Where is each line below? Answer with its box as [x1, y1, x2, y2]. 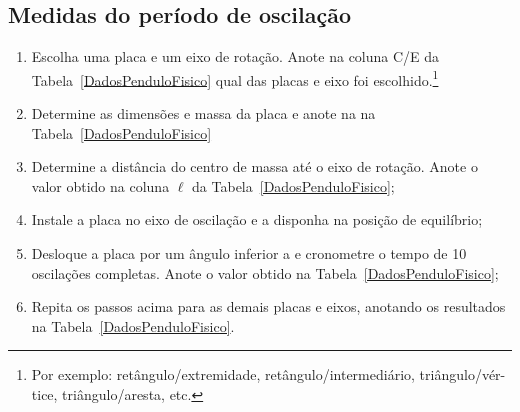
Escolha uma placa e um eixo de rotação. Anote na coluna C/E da [31, 46, 440, 67]
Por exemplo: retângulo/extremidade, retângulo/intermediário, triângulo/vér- [31, 364, 506, 385]
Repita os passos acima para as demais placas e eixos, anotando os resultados [31, 296, 506, 317]
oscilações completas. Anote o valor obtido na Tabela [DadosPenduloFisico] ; [31, 262, 499, 283]
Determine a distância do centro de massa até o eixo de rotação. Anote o [31, 156, 478, 177]
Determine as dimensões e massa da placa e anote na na [31, 103, 376, 124]
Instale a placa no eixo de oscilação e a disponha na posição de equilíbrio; [31, 209, 483, 230]
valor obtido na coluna [31, 175, 170, 196]
